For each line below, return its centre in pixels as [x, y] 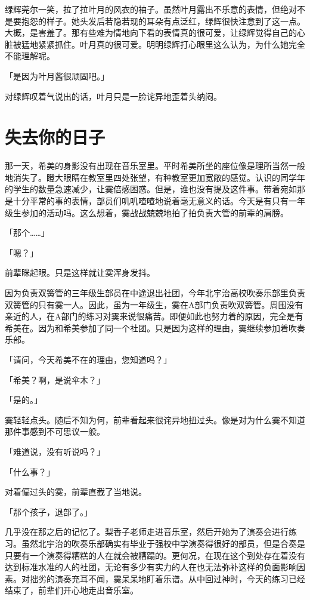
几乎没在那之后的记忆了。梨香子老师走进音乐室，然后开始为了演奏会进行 [147, 532]
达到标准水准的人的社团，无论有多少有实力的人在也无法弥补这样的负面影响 [151, 567]
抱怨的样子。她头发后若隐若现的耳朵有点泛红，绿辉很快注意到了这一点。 [163, 21]
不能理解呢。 [30, 56]
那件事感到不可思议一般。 [55, 431]
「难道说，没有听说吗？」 [55, 451]
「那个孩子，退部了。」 [49, 511]
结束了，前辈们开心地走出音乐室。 [72, 590]
